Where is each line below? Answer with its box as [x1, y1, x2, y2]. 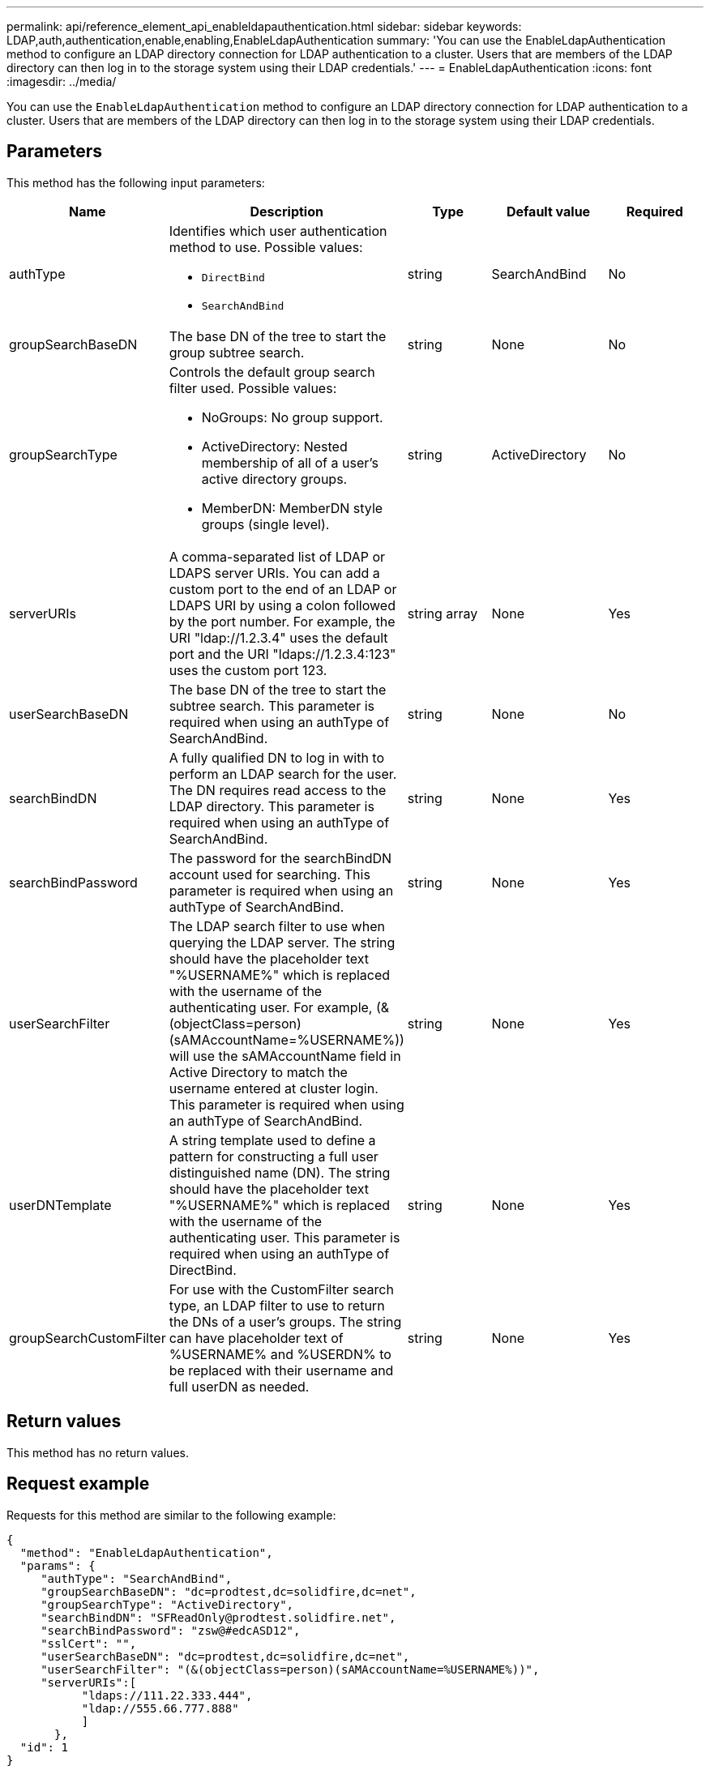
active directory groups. [201, 470, 348, 487]
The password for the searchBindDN [169, 849, 392, 866]
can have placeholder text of [169, 1329, 344, 1346]
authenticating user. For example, [169, 998, 373, 1015]
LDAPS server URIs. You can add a [169, 564, 380, 581]
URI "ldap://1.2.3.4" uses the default [169, 629, 388, 646]
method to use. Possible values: [169, 238, 363, 255]
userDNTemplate [9, 1196, 112, 1213]
